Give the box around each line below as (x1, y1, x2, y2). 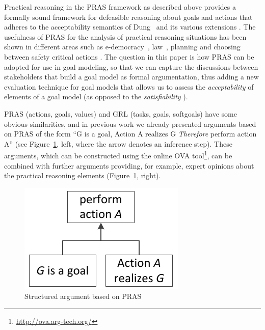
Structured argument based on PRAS (24, 291, 142, 301)
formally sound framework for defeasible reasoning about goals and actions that (4, 11, 253, 22)
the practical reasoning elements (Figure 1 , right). (4, 170, 161, 181)
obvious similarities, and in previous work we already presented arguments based (4, 118, 256, 129)
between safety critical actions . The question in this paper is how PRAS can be (4, 51, 254, 62)
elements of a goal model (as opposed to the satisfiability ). (4, 91, 188, 102)
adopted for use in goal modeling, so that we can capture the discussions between (4, 61, 258, 72)
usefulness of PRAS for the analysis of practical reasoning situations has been (4, 31, 247, 42)
